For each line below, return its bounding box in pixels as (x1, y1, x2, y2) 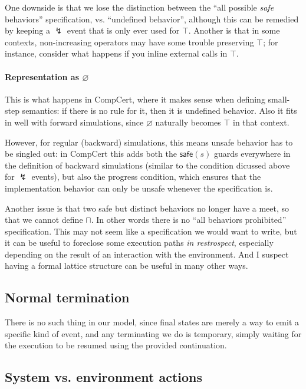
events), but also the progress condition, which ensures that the (31, 170, 261, 183)
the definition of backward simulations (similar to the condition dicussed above (5, 159, 290, 171)
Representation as (5, 70, 79, 83)
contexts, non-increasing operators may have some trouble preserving (5, 35, 254, 48)
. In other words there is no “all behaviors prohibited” (91, 213, 287, 226)
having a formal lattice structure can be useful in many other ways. (5, 259, 248, 272)
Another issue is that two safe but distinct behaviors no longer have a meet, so (5, 202, 289, 214)
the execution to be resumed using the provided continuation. (5, 339, 227, 351)
